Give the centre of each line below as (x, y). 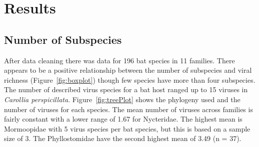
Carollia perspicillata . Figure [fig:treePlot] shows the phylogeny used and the (122, 99)
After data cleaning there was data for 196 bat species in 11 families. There (119, 60)
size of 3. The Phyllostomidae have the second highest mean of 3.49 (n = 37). (123, 138)
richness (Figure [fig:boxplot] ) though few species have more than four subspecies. (130, 79)
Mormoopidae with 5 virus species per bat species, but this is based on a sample (127, 128)
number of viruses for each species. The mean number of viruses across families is (128, 109)
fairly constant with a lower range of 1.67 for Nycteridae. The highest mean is (123, 119)
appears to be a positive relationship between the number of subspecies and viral (128, 70)
